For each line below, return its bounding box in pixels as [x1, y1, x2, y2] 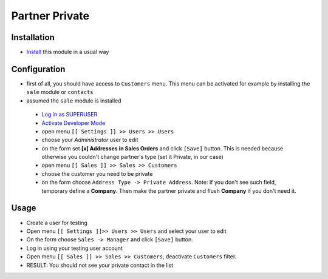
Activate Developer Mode [41, 119, 106, 127]
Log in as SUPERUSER [41, 111, 98, 118]
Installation [11, 32, 55, 42]
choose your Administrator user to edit [41, 136, 138, 144]
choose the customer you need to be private [41, 170, 153, 177]
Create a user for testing [26, 219, 88, 226]
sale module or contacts [26, 89, 94, 96]
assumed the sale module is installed [26, 97, 121, 104]
